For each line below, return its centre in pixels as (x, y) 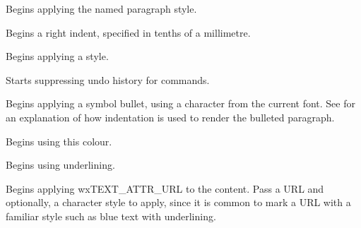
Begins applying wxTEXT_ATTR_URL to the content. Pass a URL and (165, 188)
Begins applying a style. (57, 56)
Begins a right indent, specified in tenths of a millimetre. (128, 32)
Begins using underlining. (60, 165)
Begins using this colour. (59, 141)
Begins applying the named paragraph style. (101, 8)
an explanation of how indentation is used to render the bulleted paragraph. (170, 117)
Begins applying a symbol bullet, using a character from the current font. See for (180, 103)
